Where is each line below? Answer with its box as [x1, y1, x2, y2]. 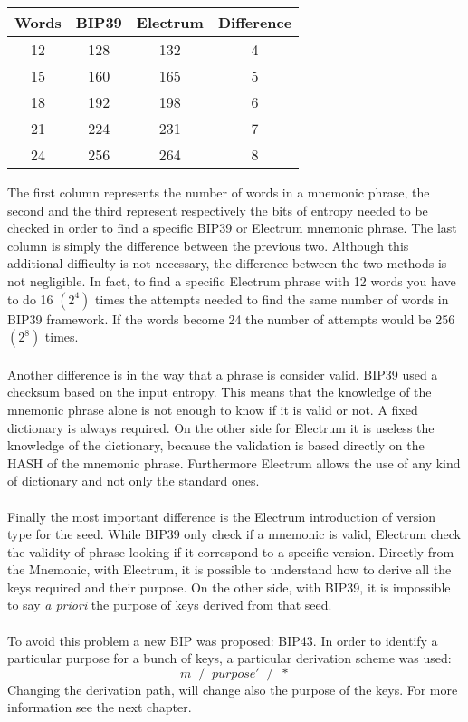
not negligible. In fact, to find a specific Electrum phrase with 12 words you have [7, 271, 456, 290]
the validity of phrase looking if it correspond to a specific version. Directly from [7, 542, 454, 561]
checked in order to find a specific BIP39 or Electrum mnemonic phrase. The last [7, 218, 457, 237]
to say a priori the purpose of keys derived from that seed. [7, 595, 332, 614]
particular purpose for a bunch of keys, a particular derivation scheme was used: [7, 649, 452, 668]
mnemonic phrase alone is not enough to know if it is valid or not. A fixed [7, 400, 418, 419]
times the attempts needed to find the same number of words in [95, 289, 449, 308]
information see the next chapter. [7, 698, 192, 717]
